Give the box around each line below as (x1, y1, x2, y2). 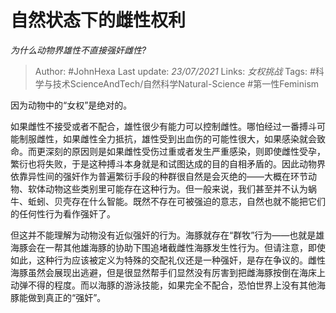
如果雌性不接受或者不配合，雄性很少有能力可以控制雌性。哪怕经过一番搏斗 (10, 120, 317, 132)
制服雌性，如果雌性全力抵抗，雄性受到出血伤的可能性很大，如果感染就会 (18, 132, 317, 145)
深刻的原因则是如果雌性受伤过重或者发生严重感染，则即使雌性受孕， (44, 145, 326, 157)
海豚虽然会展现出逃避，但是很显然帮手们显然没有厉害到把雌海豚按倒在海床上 (10, 266, 326, 278)
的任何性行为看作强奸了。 (10, 207, 116, 220)
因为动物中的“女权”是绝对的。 (10, 99, 133, 111)
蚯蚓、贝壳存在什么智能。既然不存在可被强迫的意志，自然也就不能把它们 (27, 195, 326, 207)
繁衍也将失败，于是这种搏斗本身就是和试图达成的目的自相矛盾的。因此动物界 (10, 157, 326, 170)
